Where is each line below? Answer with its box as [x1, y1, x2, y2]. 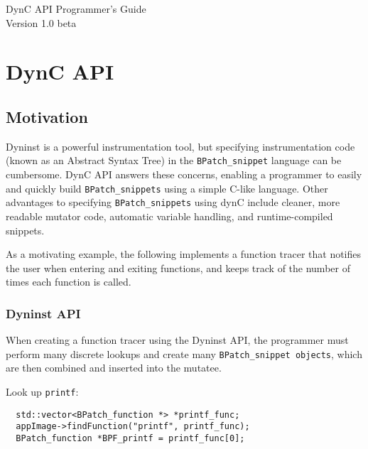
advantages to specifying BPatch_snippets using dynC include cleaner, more [6, 195, 340, 210]
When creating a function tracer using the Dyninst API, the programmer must [6, 332, 349, 347]
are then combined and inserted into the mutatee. [6, 360, 222, 375]
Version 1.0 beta [6, 15, 77, 30]
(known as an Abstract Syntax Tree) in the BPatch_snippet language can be [6, 153, 342, 168]
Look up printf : [6, 384, 79, 399]
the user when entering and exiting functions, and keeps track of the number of [6, 260, 350, 275]
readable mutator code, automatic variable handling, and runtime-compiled [6, 208, 333, 223]
